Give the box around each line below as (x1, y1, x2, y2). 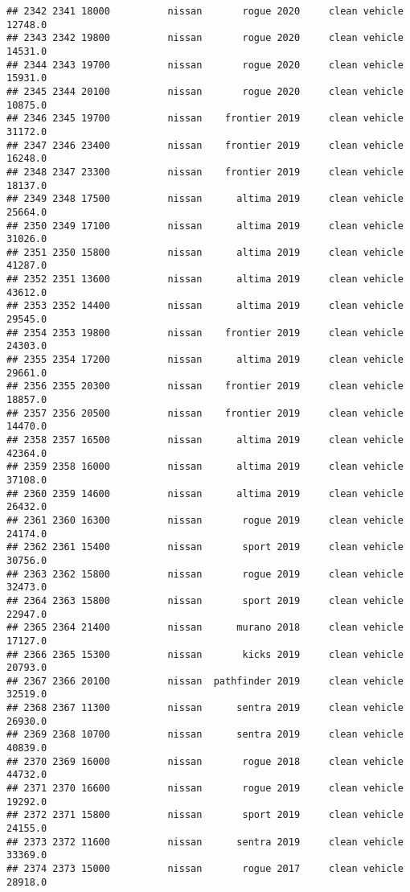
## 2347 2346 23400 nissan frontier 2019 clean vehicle (6, 139, 404, 151)
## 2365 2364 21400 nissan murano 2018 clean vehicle (6, 622, 404, 634)
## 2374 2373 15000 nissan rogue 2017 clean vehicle (6, 863, 404, 874)
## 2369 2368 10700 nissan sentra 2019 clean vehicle (6, 729, 404, 741)
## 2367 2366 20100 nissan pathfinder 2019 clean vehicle (6, 675, 404, 687)
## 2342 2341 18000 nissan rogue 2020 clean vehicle (6, 6, 404, 17)
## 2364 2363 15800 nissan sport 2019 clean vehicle (6, 594, 404, 606)
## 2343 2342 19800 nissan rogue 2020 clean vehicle (6, 32, 404, 44)
